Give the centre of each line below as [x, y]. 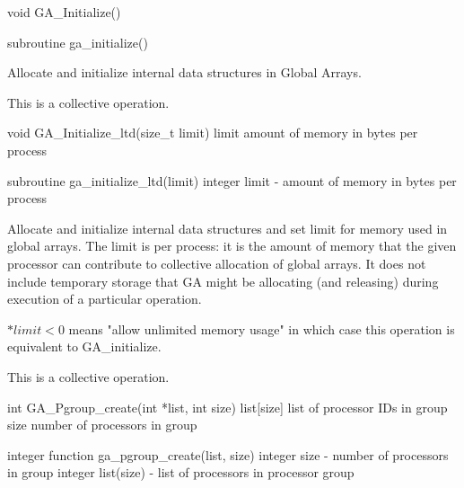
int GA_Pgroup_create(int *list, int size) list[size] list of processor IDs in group [228, 407]
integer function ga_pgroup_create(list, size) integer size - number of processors [228, 454]
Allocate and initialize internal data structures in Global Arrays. [184, 72]
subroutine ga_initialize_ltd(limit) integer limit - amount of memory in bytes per [232, 180]
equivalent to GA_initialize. [84, 346]
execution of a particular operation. [105, 299]
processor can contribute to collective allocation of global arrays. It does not [217, 263]
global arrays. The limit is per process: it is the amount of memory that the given [232, 246]
